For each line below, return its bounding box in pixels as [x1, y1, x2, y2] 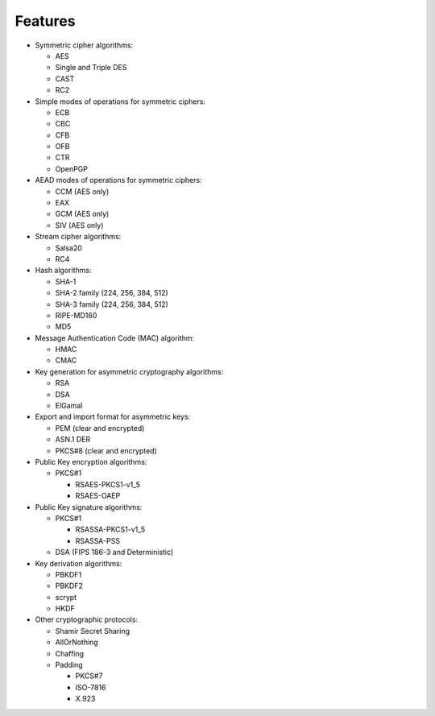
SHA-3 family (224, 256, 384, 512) [55, 299, 169, 309]
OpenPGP [55, 163, 89, 173]
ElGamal [55, 401, 83, 411]
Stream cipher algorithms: [35, 232, 122, 242]
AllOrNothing [55, 637, 98, 648]
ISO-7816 [75, 682, 106, 692]
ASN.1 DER [55, 435, 91, 445]
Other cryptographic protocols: [35, 615, 139, 624]
